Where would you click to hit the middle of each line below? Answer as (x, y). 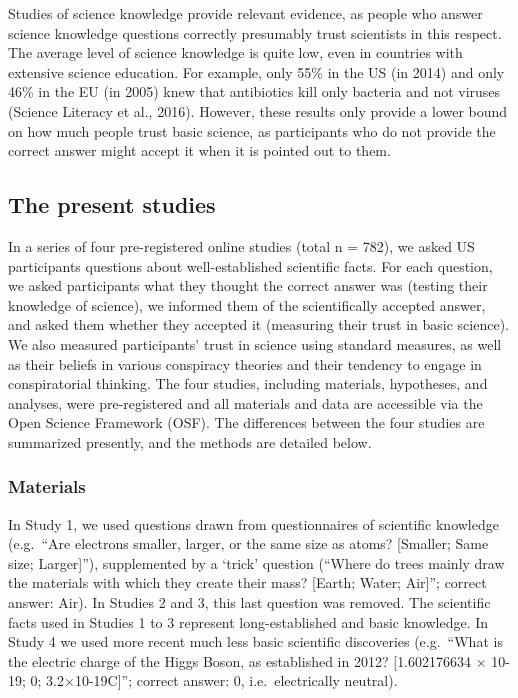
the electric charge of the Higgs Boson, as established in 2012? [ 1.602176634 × (247, 660)
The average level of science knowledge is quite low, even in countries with (235, 52)
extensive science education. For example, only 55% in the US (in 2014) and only (256, 71)
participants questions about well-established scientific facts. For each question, (250, 265)
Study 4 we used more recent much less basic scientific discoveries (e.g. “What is (255, 641)
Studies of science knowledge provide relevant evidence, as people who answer (245, 13)
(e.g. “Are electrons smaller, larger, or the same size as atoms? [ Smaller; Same (248, 543)
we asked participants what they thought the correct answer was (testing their (248, 285)
